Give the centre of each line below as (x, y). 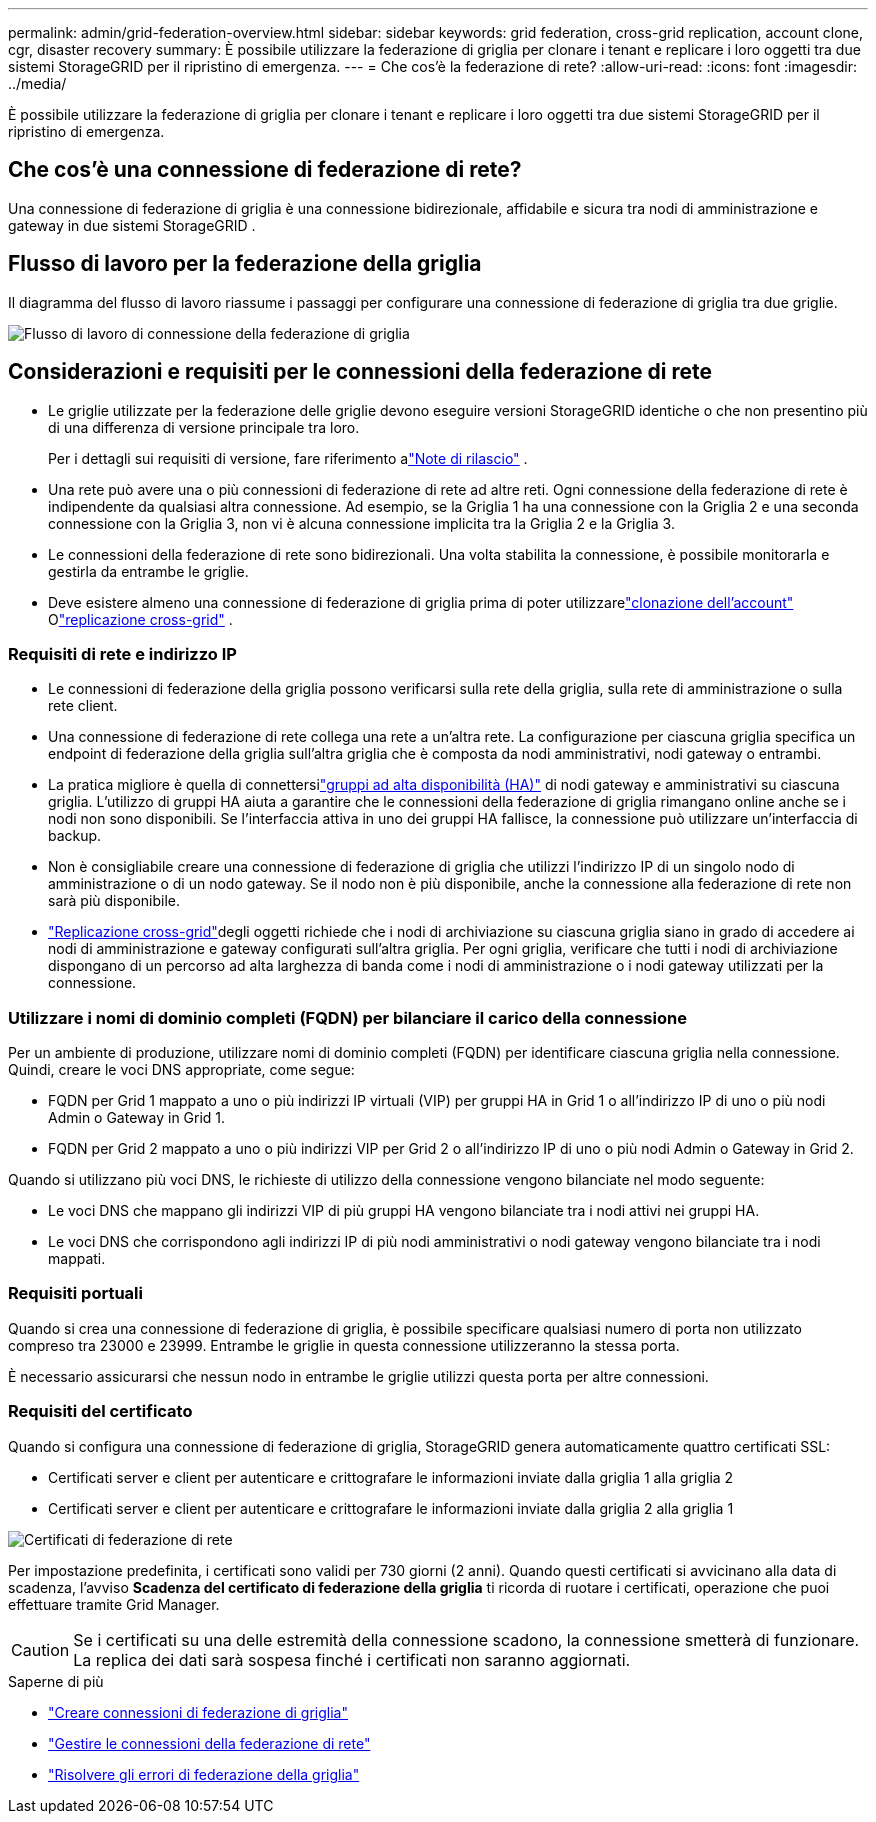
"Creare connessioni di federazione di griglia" (198, 1712)
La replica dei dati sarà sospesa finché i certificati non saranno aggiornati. (352, 1659)
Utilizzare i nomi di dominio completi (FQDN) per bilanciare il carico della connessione (347, 1017)
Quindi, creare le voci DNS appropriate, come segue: (181, 1070)
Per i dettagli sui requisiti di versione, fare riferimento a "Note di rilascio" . (288, 458)
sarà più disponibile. (114, 901)
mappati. (77, 1259)
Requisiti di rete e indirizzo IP (122, 653)
